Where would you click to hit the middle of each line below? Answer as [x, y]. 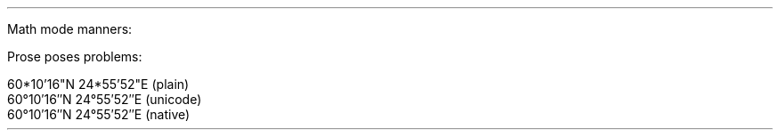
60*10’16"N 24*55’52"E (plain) [98, 84]
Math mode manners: [70, 29]
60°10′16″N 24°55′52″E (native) [99, 114]
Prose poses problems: [75, 56]
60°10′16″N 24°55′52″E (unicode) [105, 99]
